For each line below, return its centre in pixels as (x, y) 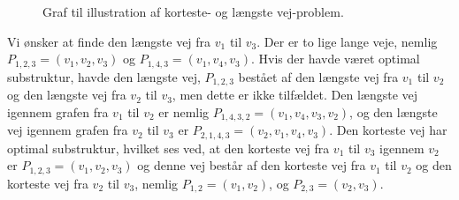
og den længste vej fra (67, 95)
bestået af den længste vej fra (318, 76)
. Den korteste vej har (388, 130)
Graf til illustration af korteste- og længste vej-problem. (193, 11)
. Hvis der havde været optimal (335, 59)
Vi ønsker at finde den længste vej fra (109, 41)
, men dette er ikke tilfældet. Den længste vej (295, 95)
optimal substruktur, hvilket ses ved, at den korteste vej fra (168, 148)
